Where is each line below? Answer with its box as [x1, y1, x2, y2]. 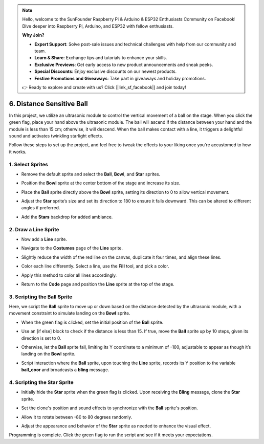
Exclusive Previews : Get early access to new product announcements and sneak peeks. [34, 62, 213, 67]
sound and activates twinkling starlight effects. [9, 133, 104, 139]
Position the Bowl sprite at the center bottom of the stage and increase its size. [21, 180, 181, 186]
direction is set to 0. [21, 335, 61, 341]
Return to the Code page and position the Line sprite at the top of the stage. [21, 281, 175, 287]
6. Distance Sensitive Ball [9, 99, 88, 108]
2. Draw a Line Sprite [9, 226, 60, 233]
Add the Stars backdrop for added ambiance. [21, 214, 113, 220]
